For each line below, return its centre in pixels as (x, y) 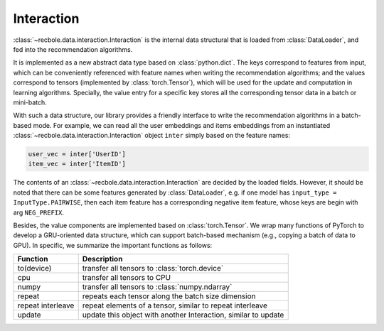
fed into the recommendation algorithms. (73, 49)
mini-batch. (30, 102)
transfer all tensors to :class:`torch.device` (153, 268)
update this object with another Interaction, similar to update (183, 315)
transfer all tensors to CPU (126, 278)
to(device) (34, 268)
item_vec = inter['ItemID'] (77, 164)
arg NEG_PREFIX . (38, 212)
